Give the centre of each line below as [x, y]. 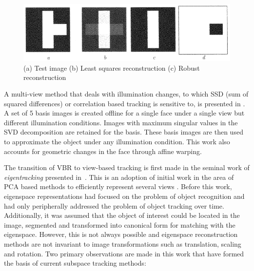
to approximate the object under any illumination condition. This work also [117, 141]
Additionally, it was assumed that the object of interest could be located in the [122, 215]
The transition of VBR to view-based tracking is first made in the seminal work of [127, 167]
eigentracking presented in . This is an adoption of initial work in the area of [119, 177]
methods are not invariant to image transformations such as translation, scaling [123, 243]
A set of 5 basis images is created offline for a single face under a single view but [124, 113]
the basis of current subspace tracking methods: [75, 263]
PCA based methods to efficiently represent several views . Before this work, [118, 186]
